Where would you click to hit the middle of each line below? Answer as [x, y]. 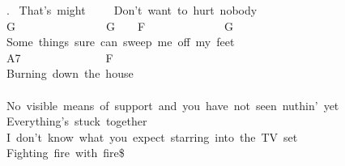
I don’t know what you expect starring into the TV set [152, 136]
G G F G [120, 26]
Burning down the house [70, 73]
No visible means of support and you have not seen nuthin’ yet [173, 105]
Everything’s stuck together [77, 121]
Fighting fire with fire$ [66, 153]
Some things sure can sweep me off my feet [121, 42]
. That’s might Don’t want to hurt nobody [132, 10]
